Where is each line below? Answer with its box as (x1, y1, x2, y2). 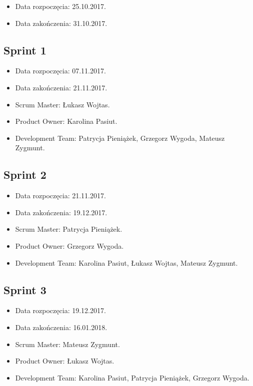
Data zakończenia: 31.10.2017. (15, 17, 107, 28)
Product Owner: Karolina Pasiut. (15, 116, 117, 126)
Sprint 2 (3, 167, 46, 182)
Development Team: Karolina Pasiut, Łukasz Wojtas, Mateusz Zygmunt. (15, 257, 238, 268)
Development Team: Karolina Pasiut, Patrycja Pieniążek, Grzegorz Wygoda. (15, 372, 249, 383)
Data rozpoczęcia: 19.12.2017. (15, 305, 106, 316)
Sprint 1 (3, 42, 46, 57)
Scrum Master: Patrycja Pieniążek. (15, 224, 122, 234)
